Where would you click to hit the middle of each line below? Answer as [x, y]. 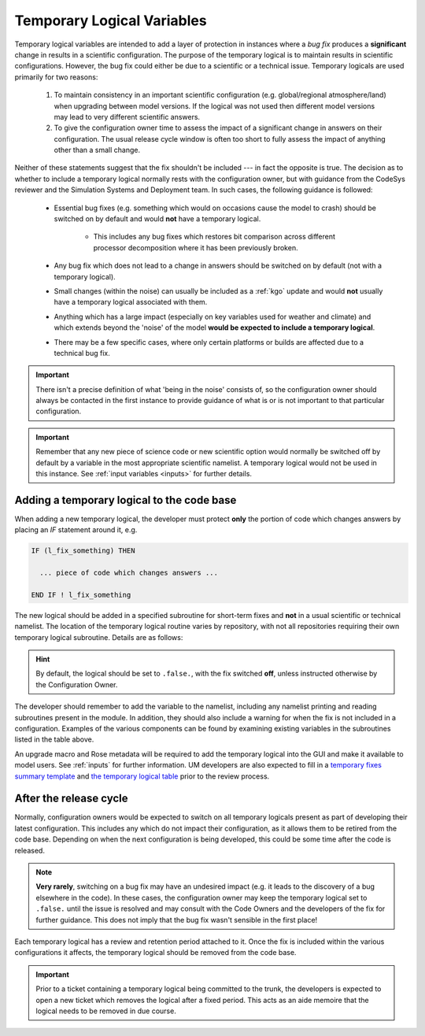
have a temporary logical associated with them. [131, 302]
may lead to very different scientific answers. [127, 117]
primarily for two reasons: [56, 77]
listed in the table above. [54, 739]
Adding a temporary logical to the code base [126, 500]
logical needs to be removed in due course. [106, 1011]
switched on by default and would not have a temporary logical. [157, 219]
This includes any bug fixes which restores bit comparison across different [214, 237]
